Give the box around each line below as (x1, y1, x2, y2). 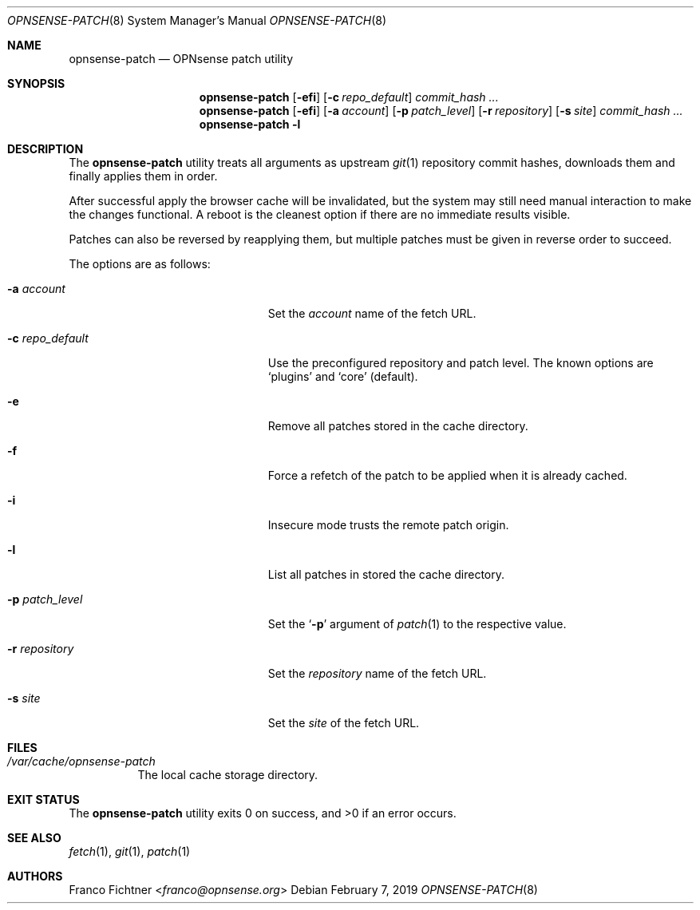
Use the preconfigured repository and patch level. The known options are (267, 356, 654, 370)
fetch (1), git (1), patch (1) (69, 845, 191, 858)
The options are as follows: (69, 257, 211, 271)
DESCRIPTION (7, 142, 84, 156)
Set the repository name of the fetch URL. (267, 667, 487, 680)
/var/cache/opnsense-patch (7, 754, 156, 768)
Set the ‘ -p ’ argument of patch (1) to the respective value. (267, 617, 567, 631)
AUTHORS (7, 869, 63, 883)
